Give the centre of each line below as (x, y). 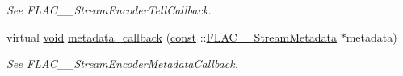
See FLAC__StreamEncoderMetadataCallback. (122, 64)
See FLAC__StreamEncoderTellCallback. (109, 10)
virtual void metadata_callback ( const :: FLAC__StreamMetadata (172, 36)
